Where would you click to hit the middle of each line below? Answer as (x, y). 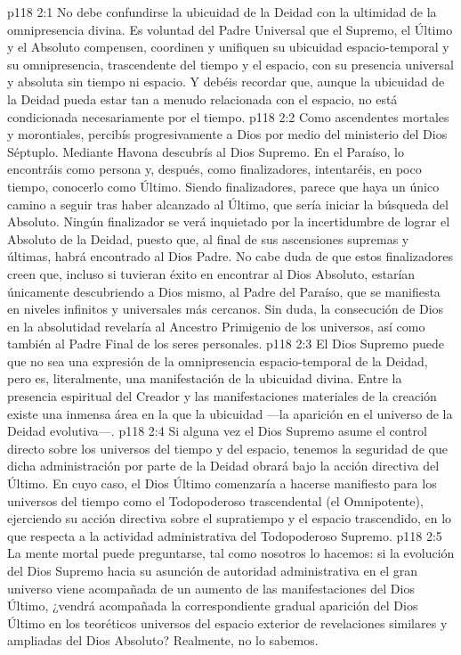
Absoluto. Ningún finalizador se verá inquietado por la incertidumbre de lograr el (229, 221)
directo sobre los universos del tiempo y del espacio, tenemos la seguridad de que (227, 448)
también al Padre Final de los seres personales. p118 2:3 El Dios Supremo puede (226, 344)
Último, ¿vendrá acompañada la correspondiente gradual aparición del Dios (213, 606)
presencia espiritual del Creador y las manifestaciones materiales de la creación (222, 396)
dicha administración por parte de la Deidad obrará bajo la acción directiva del (223, 466)
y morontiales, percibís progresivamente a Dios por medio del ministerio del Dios (227, 134)
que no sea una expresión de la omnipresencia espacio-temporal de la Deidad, (218, 360)
